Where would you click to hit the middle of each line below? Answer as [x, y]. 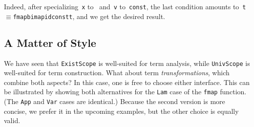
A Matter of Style [50, 42]
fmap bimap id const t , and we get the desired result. [89, 16]
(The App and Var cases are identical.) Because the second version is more [115, 101]
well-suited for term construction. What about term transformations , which [117, 73]
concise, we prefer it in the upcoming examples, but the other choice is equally [121, 111]
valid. [12, 120]
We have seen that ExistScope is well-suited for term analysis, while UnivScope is [127, 63]
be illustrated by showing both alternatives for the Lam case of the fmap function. [125, 92]
